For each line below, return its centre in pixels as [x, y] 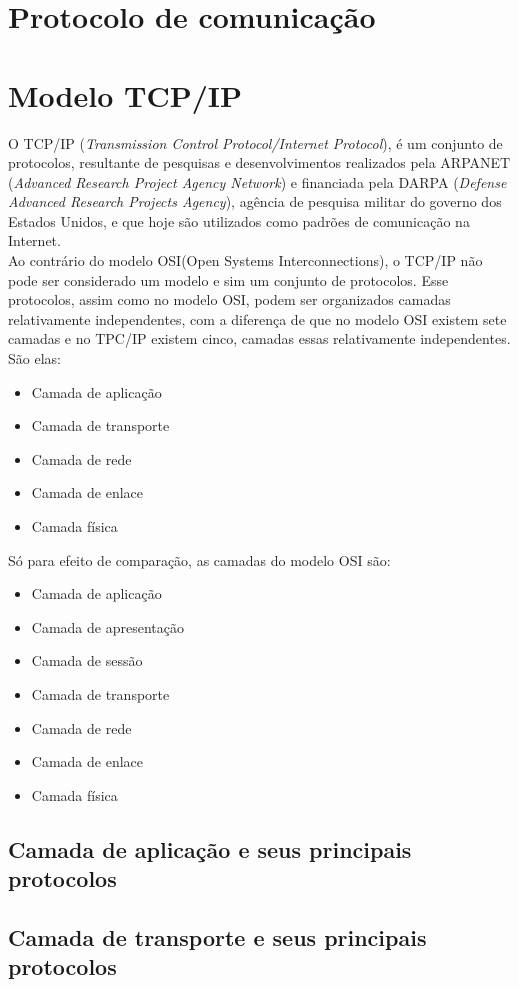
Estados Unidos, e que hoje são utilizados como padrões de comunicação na [239, 220]
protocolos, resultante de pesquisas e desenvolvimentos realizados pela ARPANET [259, 162]
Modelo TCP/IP [125, 94]
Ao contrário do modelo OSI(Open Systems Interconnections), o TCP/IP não [245, 260]
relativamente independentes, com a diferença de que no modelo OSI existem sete [257, 318]
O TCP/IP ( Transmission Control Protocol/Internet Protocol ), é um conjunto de [255, 142]
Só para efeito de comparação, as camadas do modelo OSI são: [199, 559]
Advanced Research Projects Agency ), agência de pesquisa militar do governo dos [255, 201]
